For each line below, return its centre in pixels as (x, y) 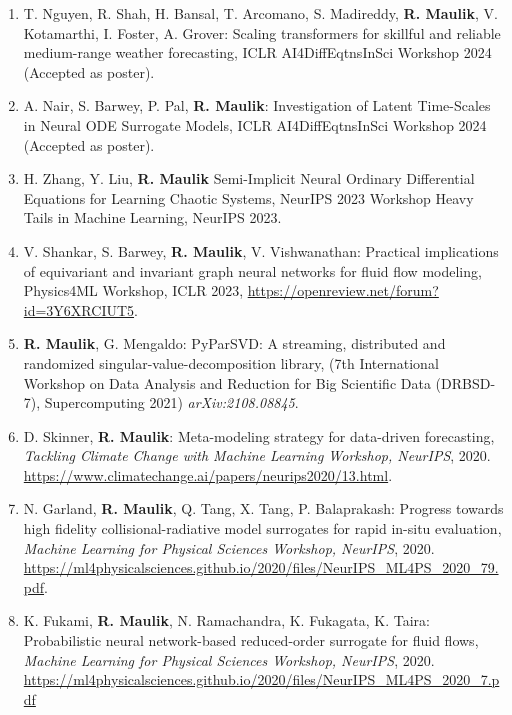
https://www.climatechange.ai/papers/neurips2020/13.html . (208, 474)
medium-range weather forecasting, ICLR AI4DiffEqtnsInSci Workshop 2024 (257, 52)
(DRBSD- (465, 382)
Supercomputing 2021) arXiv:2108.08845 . (171, 402)
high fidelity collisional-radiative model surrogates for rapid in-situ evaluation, (262, 528)
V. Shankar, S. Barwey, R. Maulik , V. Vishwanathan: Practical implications (261, 250)
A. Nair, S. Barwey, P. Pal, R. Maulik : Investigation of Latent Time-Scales (257, 105)
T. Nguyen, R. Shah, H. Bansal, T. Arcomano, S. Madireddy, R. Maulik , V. (260, 13)
